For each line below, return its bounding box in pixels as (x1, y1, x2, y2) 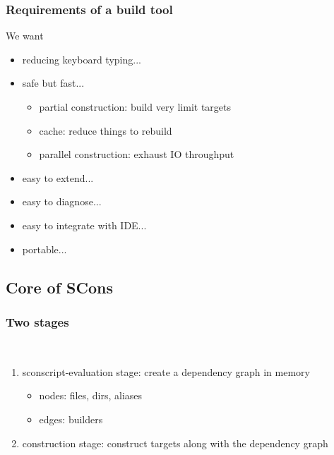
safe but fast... (22, 75, 85, 90)
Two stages (6, 313, 69, 330)
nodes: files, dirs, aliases (39, 388, 143, 403)
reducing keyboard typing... (22, 51, 141, 66)
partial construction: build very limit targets (39, 99, 231, 114)
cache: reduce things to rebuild (39, 123, 172, 138)
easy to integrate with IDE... (22, 217, 147, 232)
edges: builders (39, 411, 103, 426)
